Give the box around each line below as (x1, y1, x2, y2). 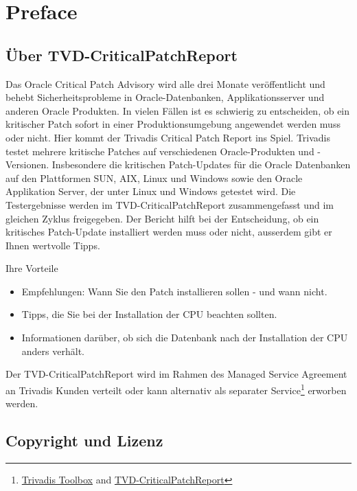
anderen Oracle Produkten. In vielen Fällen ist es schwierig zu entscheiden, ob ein (5, 103, 350, 117)
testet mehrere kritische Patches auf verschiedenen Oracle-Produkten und (5, 144, 314, 158)
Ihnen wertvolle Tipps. (5, 238, 100, 252)
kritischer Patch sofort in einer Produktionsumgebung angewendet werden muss (5, 117, 341, 131)
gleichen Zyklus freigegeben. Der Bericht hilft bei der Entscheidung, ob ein (5, 211, 319, 225)
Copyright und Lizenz (5, 430, 163, 451)
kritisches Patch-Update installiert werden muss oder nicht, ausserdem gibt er (5, 225, 332, 239)
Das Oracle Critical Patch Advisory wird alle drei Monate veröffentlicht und (5, 76, 325, 91)
